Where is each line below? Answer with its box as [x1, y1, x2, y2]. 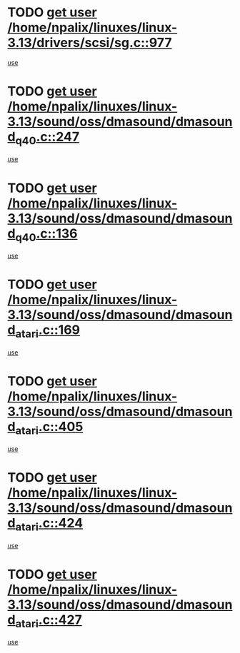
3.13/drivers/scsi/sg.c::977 [7, 35, 172, 51]
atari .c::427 [15, 612, 82, 630]
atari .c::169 [15, 322, 81, 340]
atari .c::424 [15, 515, 84, 534]
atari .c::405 [15, 418, 84, 437]
